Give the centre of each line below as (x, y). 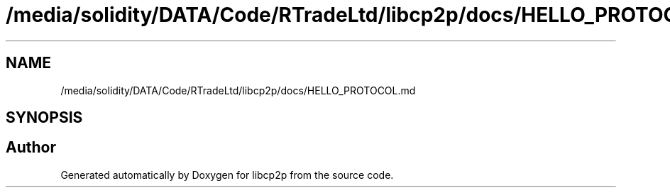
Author (31, 148)
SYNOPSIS (44, 118)
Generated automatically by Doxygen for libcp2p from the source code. (227, 175)
